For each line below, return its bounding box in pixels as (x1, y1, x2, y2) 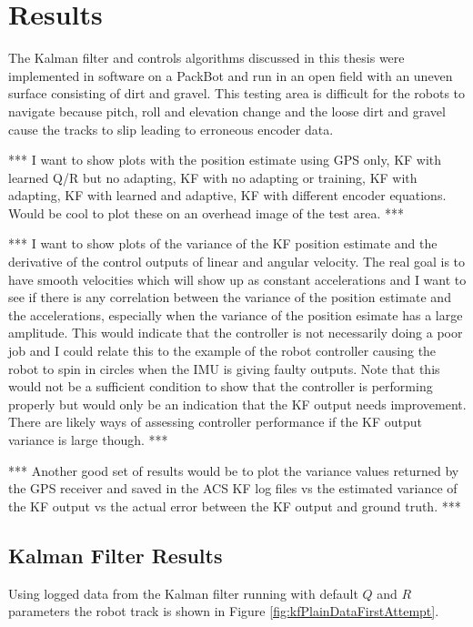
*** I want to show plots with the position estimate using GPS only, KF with (8, 150, 442, 169)
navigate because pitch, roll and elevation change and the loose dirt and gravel (8, 101, 446, 120)
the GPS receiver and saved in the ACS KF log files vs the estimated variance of (8, 479, 458, 498)
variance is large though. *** (8, 430, 168, 449)
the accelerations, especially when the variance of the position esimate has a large (8, 305, 463, 324)
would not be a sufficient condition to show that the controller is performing (8, 377, 433, 396)
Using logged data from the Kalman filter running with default (8, 583, 358, 602)
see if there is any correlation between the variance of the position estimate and (8, 288, 451, 307)
